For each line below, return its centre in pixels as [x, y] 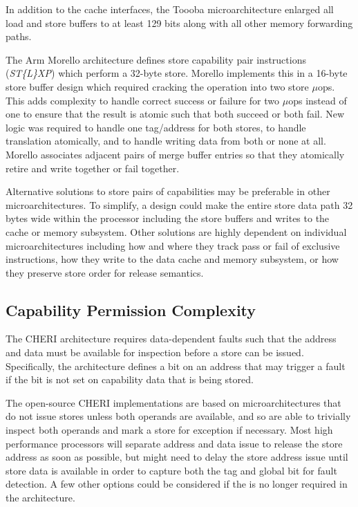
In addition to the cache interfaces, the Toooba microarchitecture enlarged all [170, 9]
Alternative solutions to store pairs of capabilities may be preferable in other [168, 191]
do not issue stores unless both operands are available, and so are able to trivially [178, 416]
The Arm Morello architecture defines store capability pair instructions [156, 59]
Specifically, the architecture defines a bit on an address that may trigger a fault [176, 366]
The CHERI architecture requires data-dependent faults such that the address [171, 339]
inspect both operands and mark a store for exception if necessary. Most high [169, 430]
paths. [19, 36]
